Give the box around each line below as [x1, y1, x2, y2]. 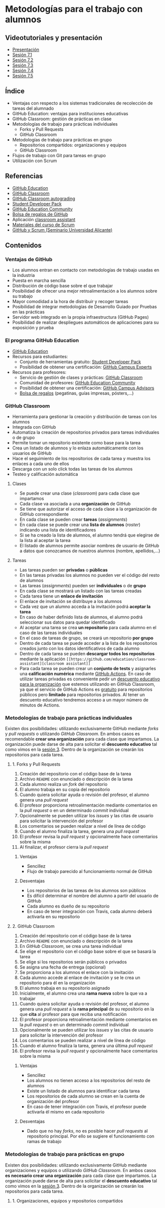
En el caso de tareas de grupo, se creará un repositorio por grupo [19, 635, 154, 641]
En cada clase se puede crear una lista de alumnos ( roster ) [19, 521, 141, 528]
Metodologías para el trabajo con [5, 3, 143, 15]
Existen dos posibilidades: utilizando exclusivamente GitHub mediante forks [5, 726, 159, 732]
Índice [5, 87, 25, 96]
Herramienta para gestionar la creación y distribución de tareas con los [12, 413, 157, 419]
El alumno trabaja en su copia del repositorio [19, 787, 110, 793]
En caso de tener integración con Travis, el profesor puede [27, 1104, 147, 1109]
